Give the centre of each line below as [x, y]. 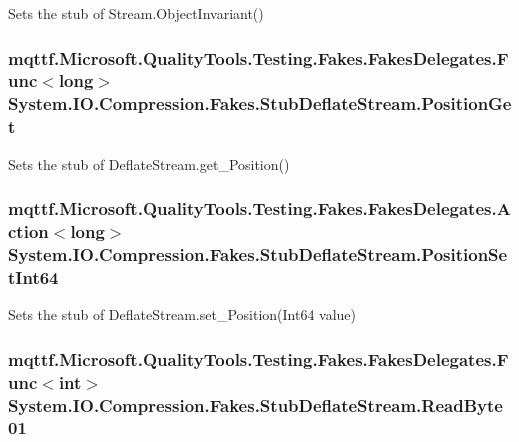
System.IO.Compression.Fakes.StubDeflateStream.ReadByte [255, 404]
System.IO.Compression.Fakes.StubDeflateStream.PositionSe [258, 253]
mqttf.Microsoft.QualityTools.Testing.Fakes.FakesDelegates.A [259, 208]
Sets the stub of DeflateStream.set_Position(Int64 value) [182, 314]
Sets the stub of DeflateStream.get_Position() [149, 163]
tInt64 [33, 276]
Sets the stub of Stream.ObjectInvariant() [136, 13]
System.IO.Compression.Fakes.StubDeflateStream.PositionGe [260, 103]
